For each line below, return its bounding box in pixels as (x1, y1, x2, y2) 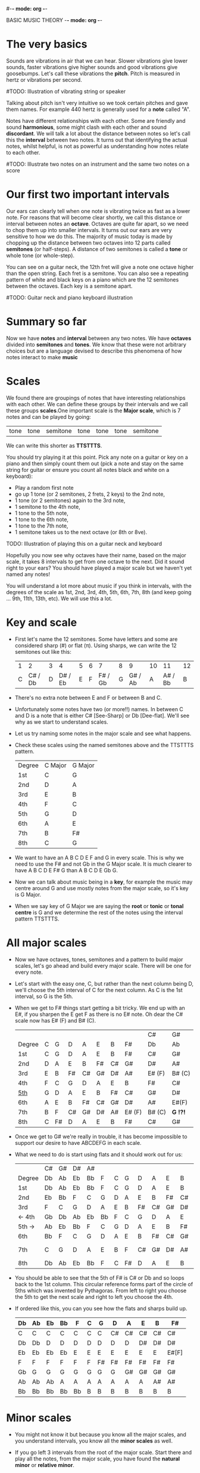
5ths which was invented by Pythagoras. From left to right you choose (14, 1287, 187, 1294)
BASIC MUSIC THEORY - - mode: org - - (6, 17, 103, 23)
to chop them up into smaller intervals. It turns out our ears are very (6, 226, 172, 233)
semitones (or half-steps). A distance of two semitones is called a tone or (6, 245, 188, 252)
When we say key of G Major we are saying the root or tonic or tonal (14, 902, 184, 909)
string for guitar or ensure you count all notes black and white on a (6, 466, 170, 473)
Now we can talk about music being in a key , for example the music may (14, 878, 193, 885)
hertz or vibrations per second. (6, 76, 82, 83)
